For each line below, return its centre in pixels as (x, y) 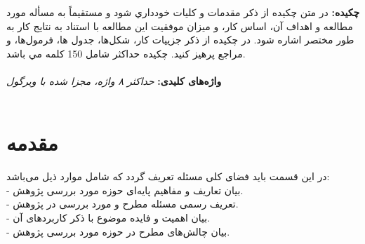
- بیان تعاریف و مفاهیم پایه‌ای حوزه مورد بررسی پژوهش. (125, 190)
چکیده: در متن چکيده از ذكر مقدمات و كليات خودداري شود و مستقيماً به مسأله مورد (183, 12)
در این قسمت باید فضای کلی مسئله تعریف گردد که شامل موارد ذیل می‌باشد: (168, 176)
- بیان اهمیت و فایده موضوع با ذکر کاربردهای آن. (108, 218)
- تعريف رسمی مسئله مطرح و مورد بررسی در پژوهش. (122, 204)
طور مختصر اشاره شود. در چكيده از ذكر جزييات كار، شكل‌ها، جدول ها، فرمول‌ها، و (180, 40)
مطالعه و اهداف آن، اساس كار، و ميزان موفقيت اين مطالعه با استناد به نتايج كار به (180, 26)
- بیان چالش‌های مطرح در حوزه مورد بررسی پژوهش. (118, 231)
